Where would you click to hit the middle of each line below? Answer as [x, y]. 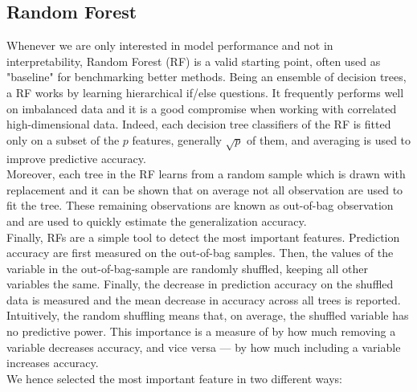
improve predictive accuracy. [76, 158]
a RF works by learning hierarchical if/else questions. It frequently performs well [205, 92]
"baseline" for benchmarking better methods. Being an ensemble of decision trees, [206, 77]
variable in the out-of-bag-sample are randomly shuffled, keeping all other [187, 268]
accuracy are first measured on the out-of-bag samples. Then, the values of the [200, 253]
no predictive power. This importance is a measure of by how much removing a [201, 331]
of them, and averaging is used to [329, 139]
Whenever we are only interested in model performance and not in [170, 45]
